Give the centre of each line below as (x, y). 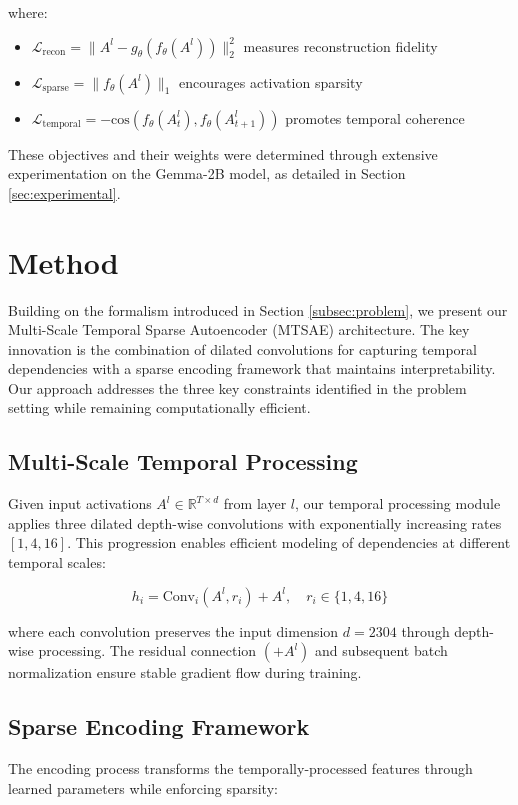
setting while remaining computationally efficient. (159, 407)
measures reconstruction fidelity (340, 45)
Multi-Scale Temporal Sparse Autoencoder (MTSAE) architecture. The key (239, 329)
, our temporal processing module (397, 503)
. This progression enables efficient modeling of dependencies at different (289, 542)
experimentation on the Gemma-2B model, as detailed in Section (207, 173)
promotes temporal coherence (375, 117)
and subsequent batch (381, 650)
